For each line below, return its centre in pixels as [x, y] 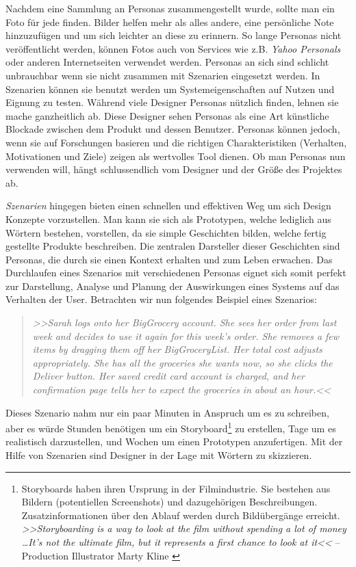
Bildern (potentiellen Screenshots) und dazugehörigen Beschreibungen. [169, 502]
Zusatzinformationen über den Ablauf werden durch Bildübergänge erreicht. [181, 515]
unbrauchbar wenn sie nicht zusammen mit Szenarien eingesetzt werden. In [163, 75]
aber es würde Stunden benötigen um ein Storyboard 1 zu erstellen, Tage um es [171, 427]
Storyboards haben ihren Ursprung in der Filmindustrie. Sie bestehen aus [176, 488]
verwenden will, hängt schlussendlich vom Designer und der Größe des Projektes [174, 169]
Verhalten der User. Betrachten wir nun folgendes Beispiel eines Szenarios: [161, 299]
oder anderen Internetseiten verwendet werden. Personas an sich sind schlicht [167, 62]
